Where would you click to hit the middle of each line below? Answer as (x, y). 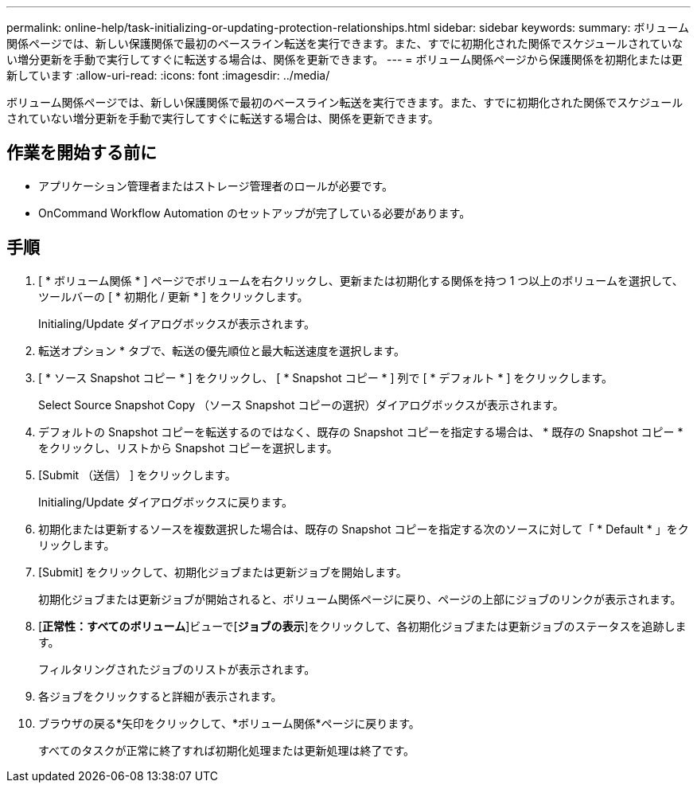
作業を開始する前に (82, 153)
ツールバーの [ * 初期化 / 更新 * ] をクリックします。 (173, 296)
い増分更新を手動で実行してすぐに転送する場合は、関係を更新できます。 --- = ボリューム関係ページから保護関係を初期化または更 (345, 59)
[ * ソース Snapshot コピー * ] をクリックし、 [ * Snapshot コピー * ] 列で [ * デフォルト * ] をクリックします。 (326, 377)
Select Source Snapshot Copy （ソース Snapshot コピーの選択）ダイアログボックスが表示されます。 (301, 404)
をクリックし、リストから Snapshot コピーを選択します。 (188, 447)
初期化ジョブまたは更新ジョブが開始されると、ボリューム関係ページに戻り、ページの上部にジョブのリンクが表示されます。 (360, 599)
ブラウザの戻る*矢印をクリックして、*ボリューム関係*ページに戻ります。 (229, 723)
